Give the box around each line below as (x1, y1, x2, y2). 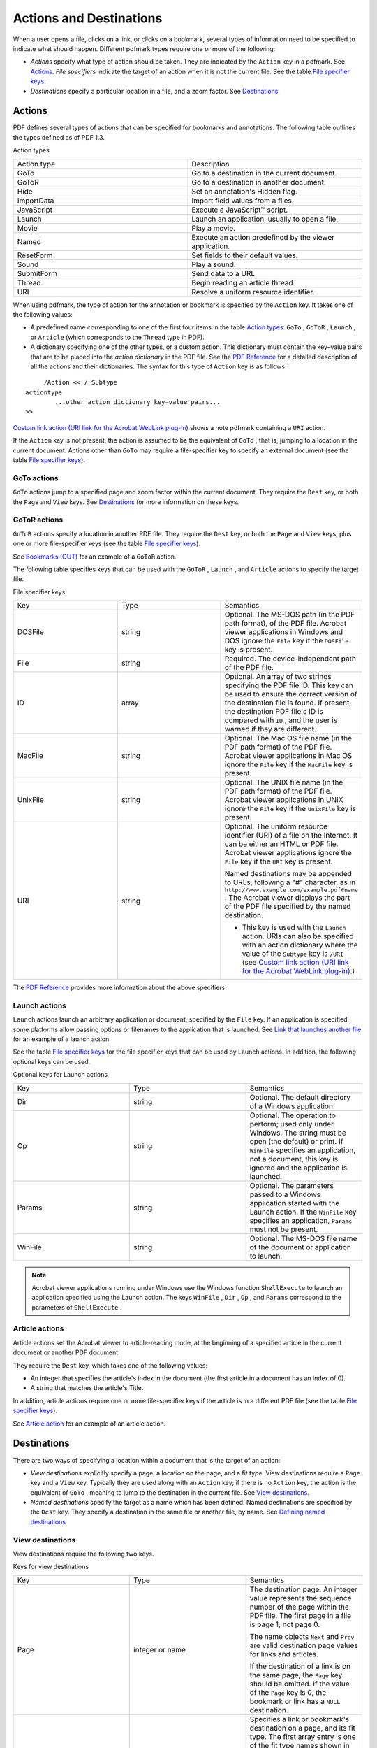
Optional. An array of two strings (224, 672, 332, 682)
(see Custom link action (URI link (242, 958, 349, 968)
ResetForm (17, 250, 53, 260)
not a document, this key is (249, 1154, 339, 1163)
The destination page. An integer (249, 1584, 357, 1594)
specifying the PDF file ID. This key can (224, 680, 354, 690)
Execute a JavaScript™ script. (191, 205, 288, 215)
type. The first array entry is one (249, 1731, 356, 1741)
